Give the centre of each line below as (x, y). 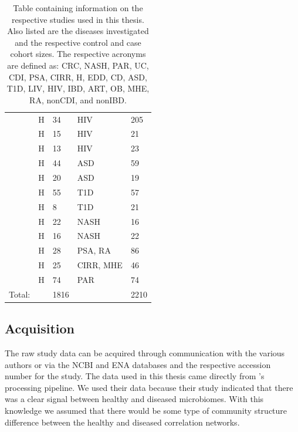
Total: (20, 294)
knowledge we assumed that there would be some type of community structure (146, 410)
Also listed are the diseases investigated (78, 31)
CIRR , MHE (100, 265)
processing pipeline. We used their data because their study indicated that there (149, 387)
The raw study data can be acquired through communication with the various (145, 353)
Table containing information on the (78, 8)
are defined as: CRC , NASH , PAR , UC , (78, 65)
